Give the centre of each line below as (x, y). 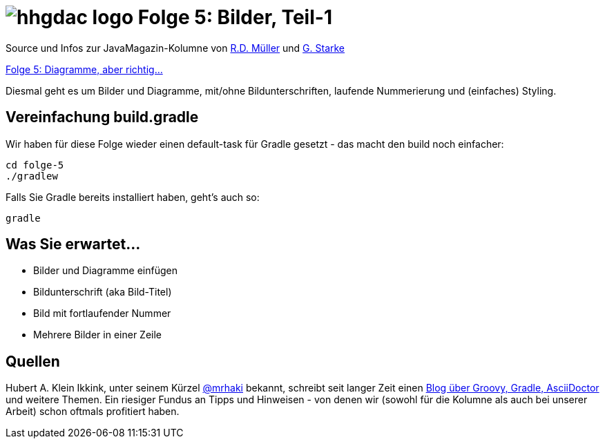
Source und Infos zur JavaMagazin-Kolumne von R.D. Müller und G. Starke (175, 48)
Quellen (33, 361)
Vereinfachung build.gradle (102, 117)
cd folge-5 (35, 165)
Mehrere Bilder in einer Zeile (98, 335)
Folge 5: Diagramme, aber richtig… (84, 69)
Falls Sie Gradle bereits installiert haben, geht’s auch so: (133, 197)
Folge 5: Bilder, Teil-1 (235, 17)
